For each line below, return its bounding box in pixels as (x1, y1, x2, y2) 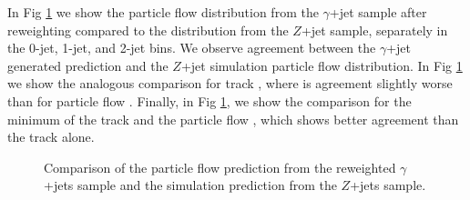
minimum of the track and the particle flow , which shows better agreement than (7, 109, 459, 128)
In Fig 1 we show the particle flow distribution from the (7, 3, 319, 21)
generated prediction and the (7, 55, 169, 75)
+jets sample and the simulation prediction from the (44, 175, 337, 195)
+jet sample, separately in (301, 20, 448, 39)
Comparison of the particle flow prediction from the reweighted (44, 157, 396, 176)
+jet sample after (329, 3, 427, 21)
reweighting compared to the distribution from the (7, 20, 289, 39)
